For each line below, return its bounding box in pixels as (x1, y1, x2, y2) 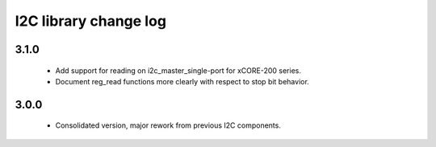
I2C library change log (15, 12, 167, 30)
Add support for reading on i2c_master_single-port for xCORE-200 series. (55, 65, 302, 76)
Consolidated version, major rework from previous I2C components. (55, 120, 282, 130)
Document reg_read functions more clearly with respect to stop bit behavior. (55, 76, 310, 86)
